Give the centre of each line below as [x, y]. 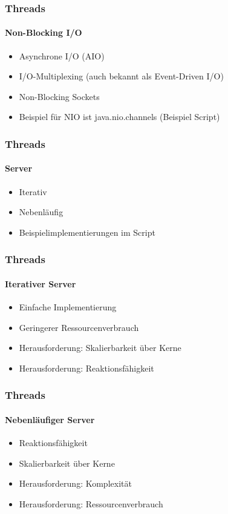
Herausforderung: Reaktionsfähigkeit [86, 368]
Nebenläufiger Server [50, 419]
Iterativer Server [41, 283]
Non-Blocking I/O [44, 32]
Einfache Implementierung [68, 307]
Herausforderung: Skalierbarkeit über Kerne [100, 348]
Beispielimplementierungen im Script [87, 232]
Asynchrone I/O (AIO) [62, 55]
